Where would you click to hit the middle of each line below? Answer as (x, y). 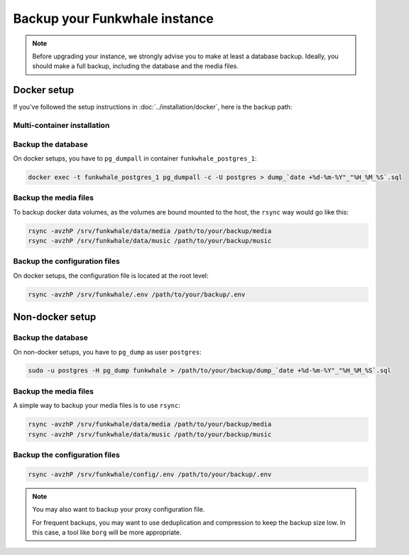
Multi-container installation (61, 125)
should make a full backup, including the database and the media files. (136, 66)
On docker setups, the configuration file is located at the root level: (111, 275)
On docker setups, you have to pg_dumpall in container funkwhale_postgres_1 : (135, 158)
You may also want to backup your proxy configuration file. (119, 510)
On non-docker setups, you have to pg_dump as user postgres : (107, 352)
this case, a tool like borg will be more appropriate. (107, 532)
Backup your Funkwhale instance (114, 18)
